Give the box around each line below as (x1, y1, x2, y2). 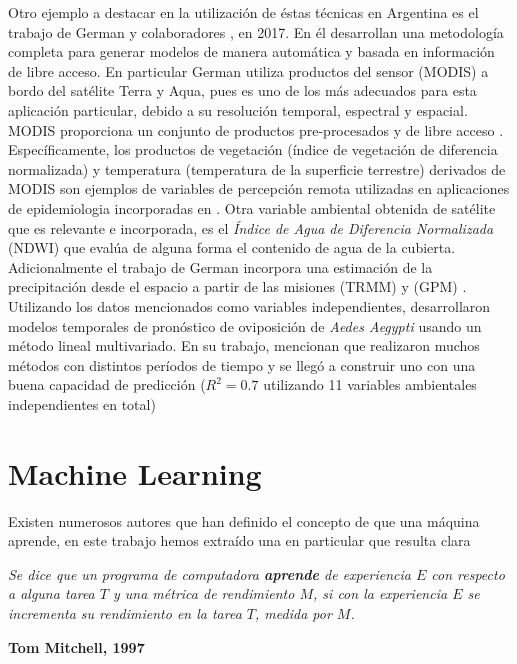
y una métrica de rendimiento (112, 583, 295, 604)
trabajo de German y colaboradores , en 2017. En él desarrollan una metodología (8, 21, 504, 42)
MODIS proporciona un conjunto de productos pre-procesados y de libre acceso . (8, 119, 504, 140)
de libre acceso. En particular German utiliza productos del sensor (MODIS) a (8, 60, 489, 81)
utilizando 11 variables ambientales (263, 374, 477, 395)
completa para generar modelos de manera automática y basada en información (8, 41, 495, 62)
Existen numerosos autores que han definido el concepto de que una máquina (8, 510, 480, 531)
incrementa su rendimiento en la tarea (8, 602, 242, 623)
